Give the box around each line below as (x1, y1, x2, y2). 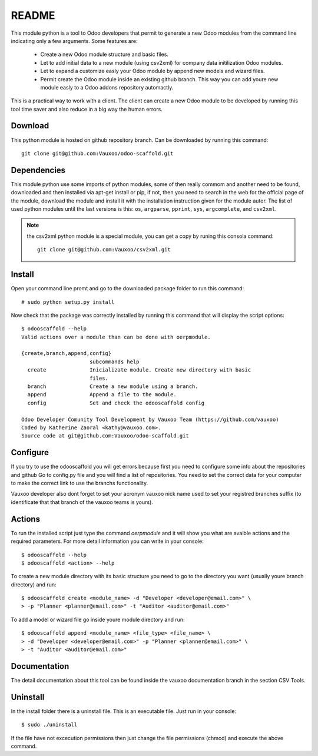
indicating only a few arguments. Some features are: (11, 37, 138, 44)
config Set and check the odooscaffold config (27, 399, 205, 406)
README (11, 9, 55, 22)
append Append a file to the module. (27, 392, 177, 398)
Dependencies (11, 165, 66, 175)
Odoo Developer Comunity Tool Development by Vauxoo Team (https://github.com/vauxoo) (21, 416, 279, 423)
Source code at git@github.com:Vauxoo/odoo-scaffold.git (21, 433, 190, 439)
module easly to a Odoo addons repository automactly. (40, 84, 174, 91)
